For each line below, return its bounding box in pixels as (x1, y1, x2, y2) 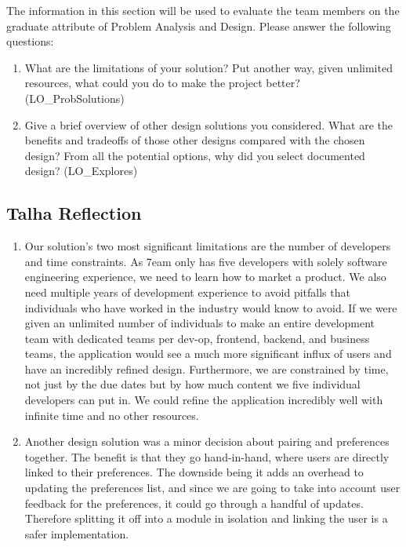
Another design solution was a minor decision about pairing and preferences (24, 433, 390, 450)
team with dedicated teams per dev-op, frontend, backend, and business (24, 330, 370, 346)
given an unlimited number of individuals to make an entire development (24, 315, 375, 331)
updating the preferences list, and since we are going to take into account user (24, 480, 401, 496)
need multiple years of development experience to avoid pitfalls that (24, 283, 350, 300)
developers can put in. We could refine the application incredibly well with (24, 392, 383, 408)
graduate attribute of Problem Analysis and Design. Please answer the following (6, 17, 391, 34)
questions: (6, 33, 54, 49)
